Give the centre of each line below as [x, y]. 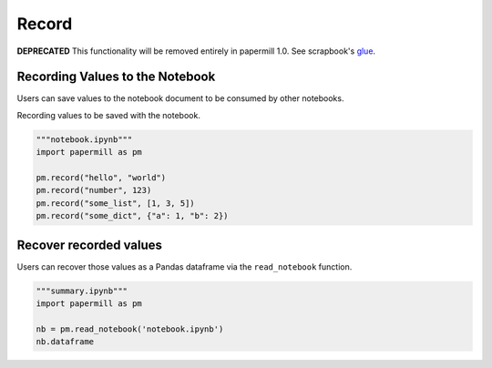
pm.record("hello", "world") [101, 178]
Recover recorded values [90, 245]
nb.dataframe [65, 342]
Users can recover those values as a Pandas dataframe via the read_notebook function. [184, 266]
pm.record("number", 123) [94, 190]
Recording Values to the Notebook [116, 77]
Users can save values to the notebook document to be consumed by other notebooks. [180, 98]
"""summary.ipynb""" [82, 291]
